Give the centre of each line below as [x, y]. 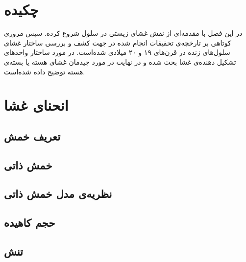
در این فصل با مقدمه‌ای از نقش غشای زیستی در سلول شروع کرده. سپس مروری [123, 33]
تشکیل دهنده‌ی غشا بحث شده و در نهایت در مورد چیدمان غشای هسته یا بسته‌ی [120, 61]
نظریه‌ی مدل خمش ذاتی [58, 194]
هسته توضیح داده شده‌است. [45, 71]
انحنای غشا [36, 105]
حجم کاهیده [30, 223]
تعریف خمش [32, 136]
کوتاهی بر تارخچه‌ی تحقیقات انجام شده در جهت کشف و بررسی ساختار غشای [118, 42]
